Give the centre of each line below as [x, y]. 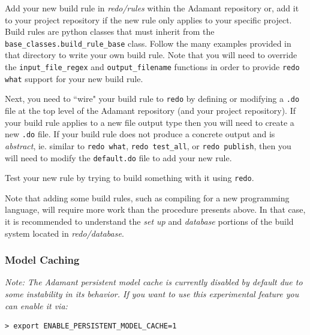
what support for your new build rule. [74, 78]
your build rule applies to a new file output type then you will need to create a [150, 122]
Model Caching [42, 260]
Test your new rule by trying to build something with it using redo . [130, 178]
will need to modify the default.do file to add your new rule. [118, 157]
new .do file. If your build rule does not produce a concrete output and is [140, 134]
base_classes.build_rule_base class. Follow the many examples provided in [148, 43]
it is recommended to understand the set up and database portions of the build [149, 221]
